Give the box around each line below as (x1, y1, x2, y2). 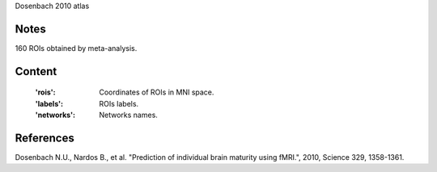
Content (15, 65, 57, 78)
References (15, 131, 74, 145)
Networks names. (99, 110, 158, 120)
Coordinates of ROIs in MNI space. (99, 87, 214, 97)
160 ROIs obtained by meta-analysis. (15, 43, 138, 52)
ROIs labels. (99, 99, 139, 108)
